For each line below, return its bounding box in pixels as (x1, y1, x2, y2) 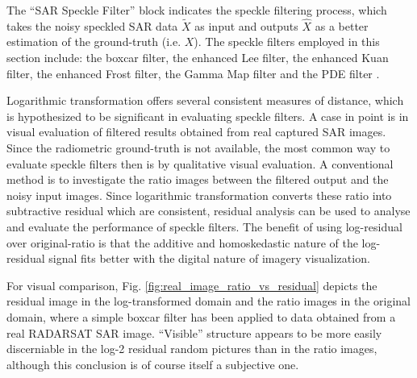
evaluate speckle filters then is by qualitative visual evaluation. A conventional (6, 155, 394, 172)
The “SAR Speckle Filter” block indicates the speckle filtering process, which (6, 2, 387, 18)
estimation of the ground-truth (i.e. (6, 33, 181, 50)
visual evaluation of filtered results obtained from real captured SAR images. (6, 123, 386, 140)
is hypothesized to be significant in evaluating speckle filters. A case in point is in (6, 107, 409, 124)
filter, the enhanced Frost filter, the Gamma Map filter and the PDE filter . (6, 64, 380, 81)
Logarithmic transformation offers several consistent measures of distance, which (6, 92, 404, 109)
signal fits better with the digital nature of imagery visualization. (48, 250, 370, 267)
